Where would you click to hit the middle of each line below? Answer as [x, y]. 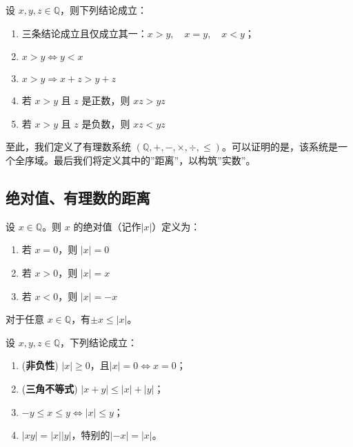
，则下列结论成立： [103, 10]
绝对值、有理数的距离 [78, 197]
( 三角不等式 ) [50, 388]
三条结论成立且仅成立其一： [84, 33]
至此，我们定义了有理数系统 [68, 147]
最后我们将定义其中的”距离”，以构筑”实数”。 [154, 160]
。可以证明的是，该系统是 [280, 147]
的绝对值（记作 [107, 226]
